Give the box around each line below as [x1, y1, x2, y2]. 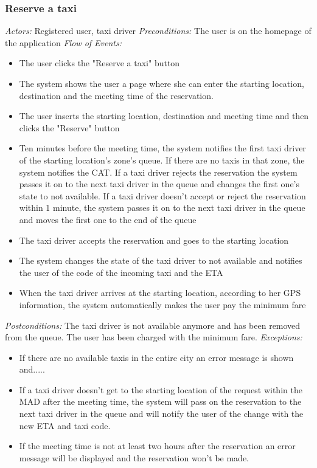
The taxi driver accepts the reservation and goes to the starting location [19, 233, 289, 246]
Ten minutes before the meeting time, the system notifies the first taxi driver [19, 142, 306, 154]
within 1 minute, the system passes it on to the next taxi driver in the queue [19, 201, 305, 214]
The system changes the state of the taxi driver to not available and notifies [19, 254, 302, 267]
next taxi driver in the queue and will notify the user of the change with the [19, 407, 304, 420]
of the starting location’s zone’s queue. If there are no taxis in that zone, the [19, 153, 305, 166]
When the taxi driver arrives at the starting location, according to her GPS [19, 286, 301, 299]
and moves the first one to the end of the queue [19, 213, 197, 225]
